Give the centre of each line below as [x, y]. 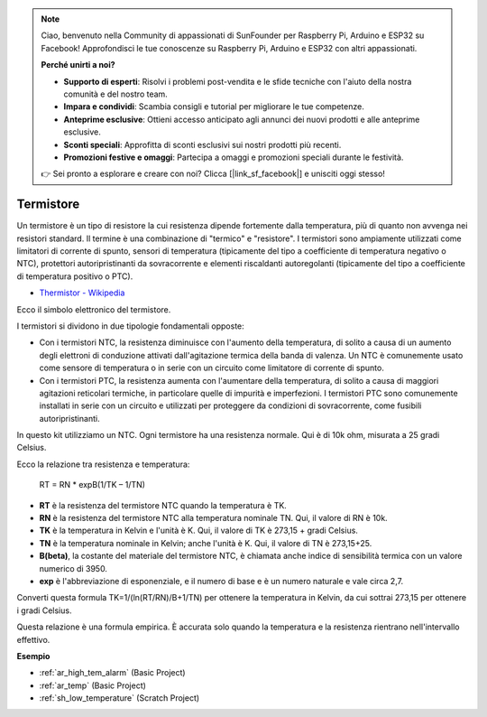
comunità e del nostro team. [116, 94]
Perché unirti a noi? [78, 65]
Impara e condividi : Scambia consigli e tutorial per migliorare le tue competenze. [214, 107]
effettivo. [33, 639]
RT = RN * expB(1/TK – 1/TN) [92, 485]
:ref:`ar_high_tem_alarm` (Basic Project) [112, 673]
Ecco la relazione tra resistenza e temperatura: [103, 464]
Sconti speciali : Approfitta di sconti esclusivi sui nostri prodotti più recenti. [202, 144]
